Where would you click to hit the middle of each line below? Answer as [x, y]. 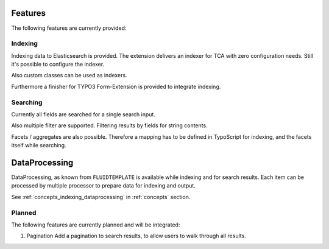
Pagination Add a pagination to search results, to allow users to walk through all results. [136, 236]
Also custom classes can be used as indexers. [69, 75]
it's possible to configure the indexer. [58, 65]
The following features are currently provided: [69, 28]
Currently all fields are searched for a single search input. [83, 114]
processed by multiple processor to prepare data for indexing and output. [104, 186]
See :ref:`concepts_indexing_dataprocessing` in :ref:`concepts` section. [101, 197]
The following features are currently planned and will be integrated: [96, 225]
